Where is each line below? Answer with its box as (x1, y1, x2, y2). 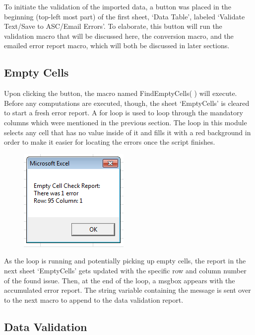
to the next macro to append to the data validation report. (4, 294, 184, 305)
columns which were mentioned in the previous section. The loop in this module (4, 117, 247, 127)
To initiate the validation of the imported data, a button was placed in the (4, 1, 231, 11)
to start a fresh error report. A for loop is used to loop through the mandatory (4, 107, 243, 118)
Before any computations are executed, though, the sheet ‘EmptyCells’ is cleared (4, 97, 250, 108)
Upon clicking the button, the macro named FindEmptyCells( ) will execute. (4, 88, 237, 98)
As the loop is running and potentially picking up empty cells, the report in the (4, 255, 246, 266)
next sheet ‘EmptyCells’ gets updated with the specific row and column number (4, 265, 247, 275)
